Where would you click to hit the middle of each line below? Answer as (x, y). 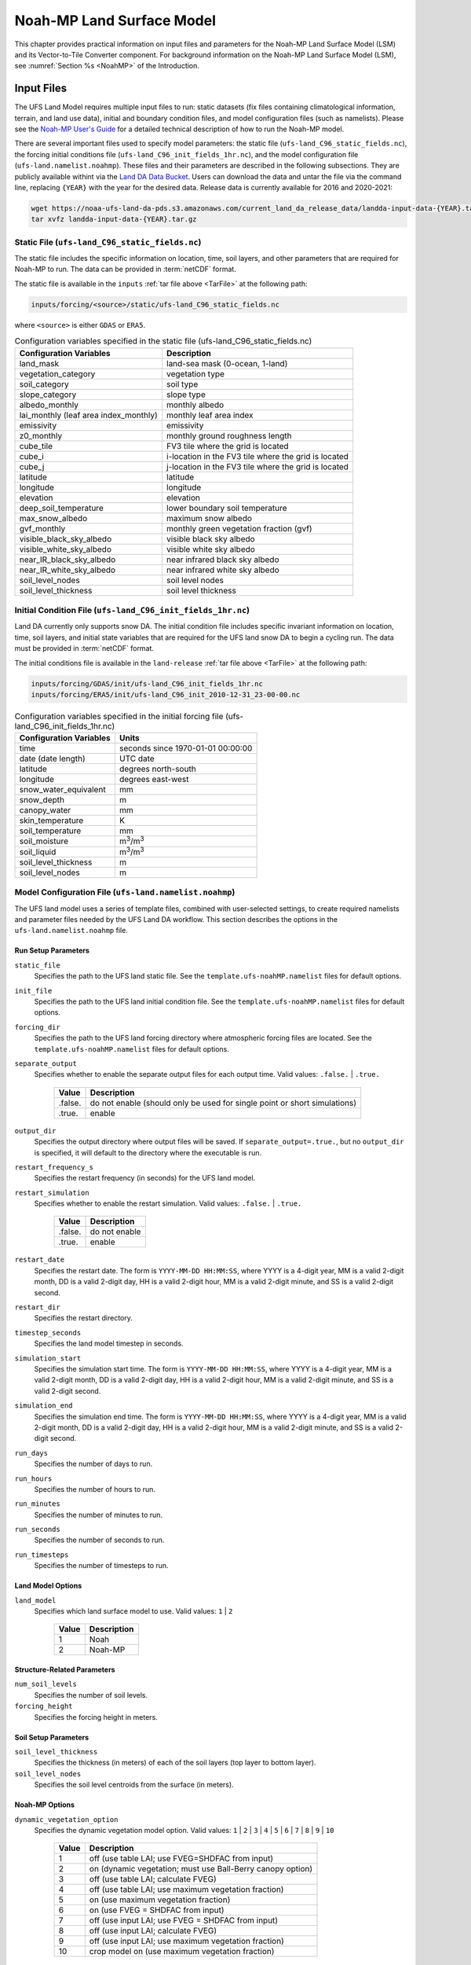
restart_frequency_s (54, 1167)
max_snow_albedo (53, 518)
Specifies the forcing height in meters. (96, 1717)
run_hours (33, 1478)
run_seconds (37, 1530)
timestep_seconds (48, 1333)
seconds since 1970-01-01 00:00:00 (186, 748)
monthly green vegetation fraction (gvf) (239, 528)
